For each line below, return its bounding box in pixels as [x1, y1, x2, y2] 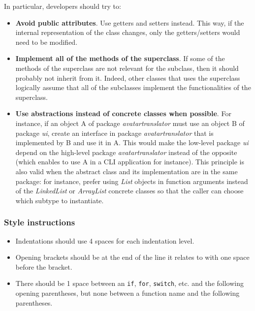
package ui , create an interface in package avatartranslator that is [15, 127, 214, 138]
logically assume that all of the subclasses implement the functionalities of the [15, 82, 251, 93]
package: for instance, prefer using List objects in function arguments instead [15, 176, 248, 186]
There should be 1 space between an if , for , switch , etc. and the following [15, 278, 244, 288]
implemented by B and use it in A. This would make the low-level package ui [15, 137, 249, 148]
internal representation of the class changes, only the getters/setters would [15, 27, 240, 37]
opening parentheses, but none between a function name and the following [15, 287, 240, 298]
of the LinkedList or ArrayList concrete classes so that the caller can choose [15, 186, 244, 196]
